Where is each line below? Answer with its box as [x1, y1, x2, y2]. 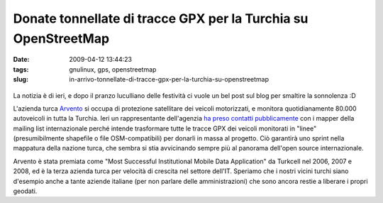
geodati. [13, 187, 38, 195]
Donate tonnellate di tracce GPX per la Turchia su [13, 11, 309, 26]
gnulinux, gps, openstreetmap [69, 65, 157, 74]
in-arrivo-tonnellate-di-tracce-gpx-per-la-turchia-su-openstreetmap [69, 75, 270, 84]
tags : [13, 65, 29, 74]
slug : [13, 75, 28, 84]
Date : [13, 55, 30, 64]
